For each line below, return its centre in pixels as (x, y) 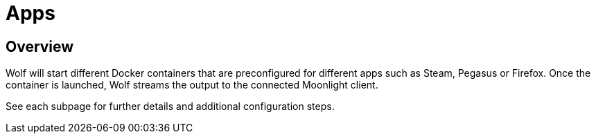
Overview (40, 46)
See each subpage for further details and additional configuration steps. (170, 106)
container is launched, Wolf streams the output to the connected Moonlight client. (192, 85)
